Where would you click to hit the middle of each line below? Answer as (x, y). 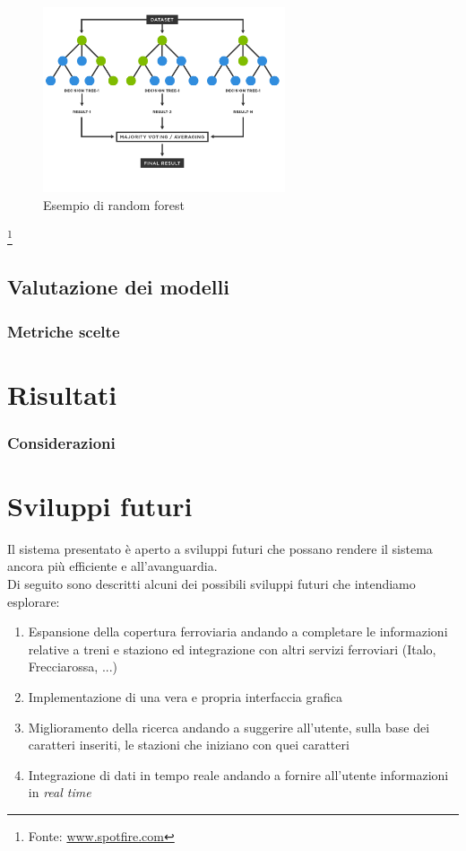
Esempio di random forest (114, 205)
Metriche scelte (64, 331)
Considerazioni (61, 442)
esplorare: (34, 601)
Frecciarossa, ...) (73, 667)
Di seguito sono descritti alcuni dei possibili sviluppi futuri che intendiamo (211, 584)
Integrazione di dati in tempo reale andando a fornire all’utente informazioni (238, 774)
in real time (60, 792)
